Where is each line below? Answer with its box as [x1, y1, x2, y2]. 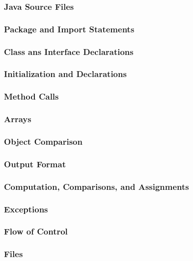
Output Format [4, 157, 66, 170]
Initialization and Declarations [4, 68, 127, 80]
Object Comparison [4, 135, 83, 147]
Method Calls [4, 90, 59, 103]
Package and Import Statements [4, 23, 135, 35]
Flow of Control [4, 225, 68, 237]
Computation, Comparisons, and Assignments [4, 180, 189, 192]
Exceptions [4, 203, 48, 215]
